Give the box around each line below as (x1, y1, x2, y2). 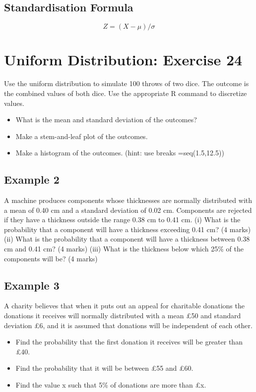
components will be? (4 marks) (4, 253, 98, 263)
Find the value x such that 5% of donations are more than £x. (15, 380, 206, 390)
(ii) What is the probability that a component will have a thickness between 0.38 (4, 234, 250, 244)
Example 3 (4, 277, 60, 293)
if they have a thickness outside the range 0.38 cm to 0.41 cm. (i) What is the (4, 214, 241, 225)
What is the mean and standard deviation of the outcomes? (15, 114, 197, 125)
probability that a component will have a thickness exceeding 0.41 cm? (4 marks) (4, 224, 251, 234)
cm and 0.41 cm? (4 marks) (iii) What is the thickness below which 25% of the (4, 244, 244, 254)
